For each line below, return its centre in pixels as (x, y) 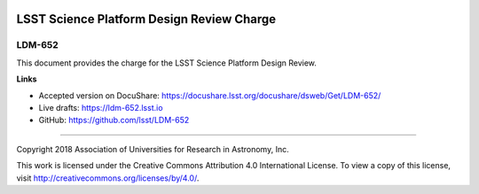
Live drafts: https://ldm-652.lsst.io (101, 107)
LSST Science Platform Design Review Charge (146, 19)
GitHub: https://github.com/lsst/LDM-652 (114, 120)
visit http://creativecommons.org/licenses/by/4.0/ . (108, 178)
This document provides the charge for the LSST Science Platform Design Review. (166, 63)
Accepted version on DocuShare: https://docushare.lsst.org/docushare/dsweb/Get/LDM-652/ (210, 95)
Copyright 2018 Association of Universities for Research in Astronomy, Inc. (153, 149)
